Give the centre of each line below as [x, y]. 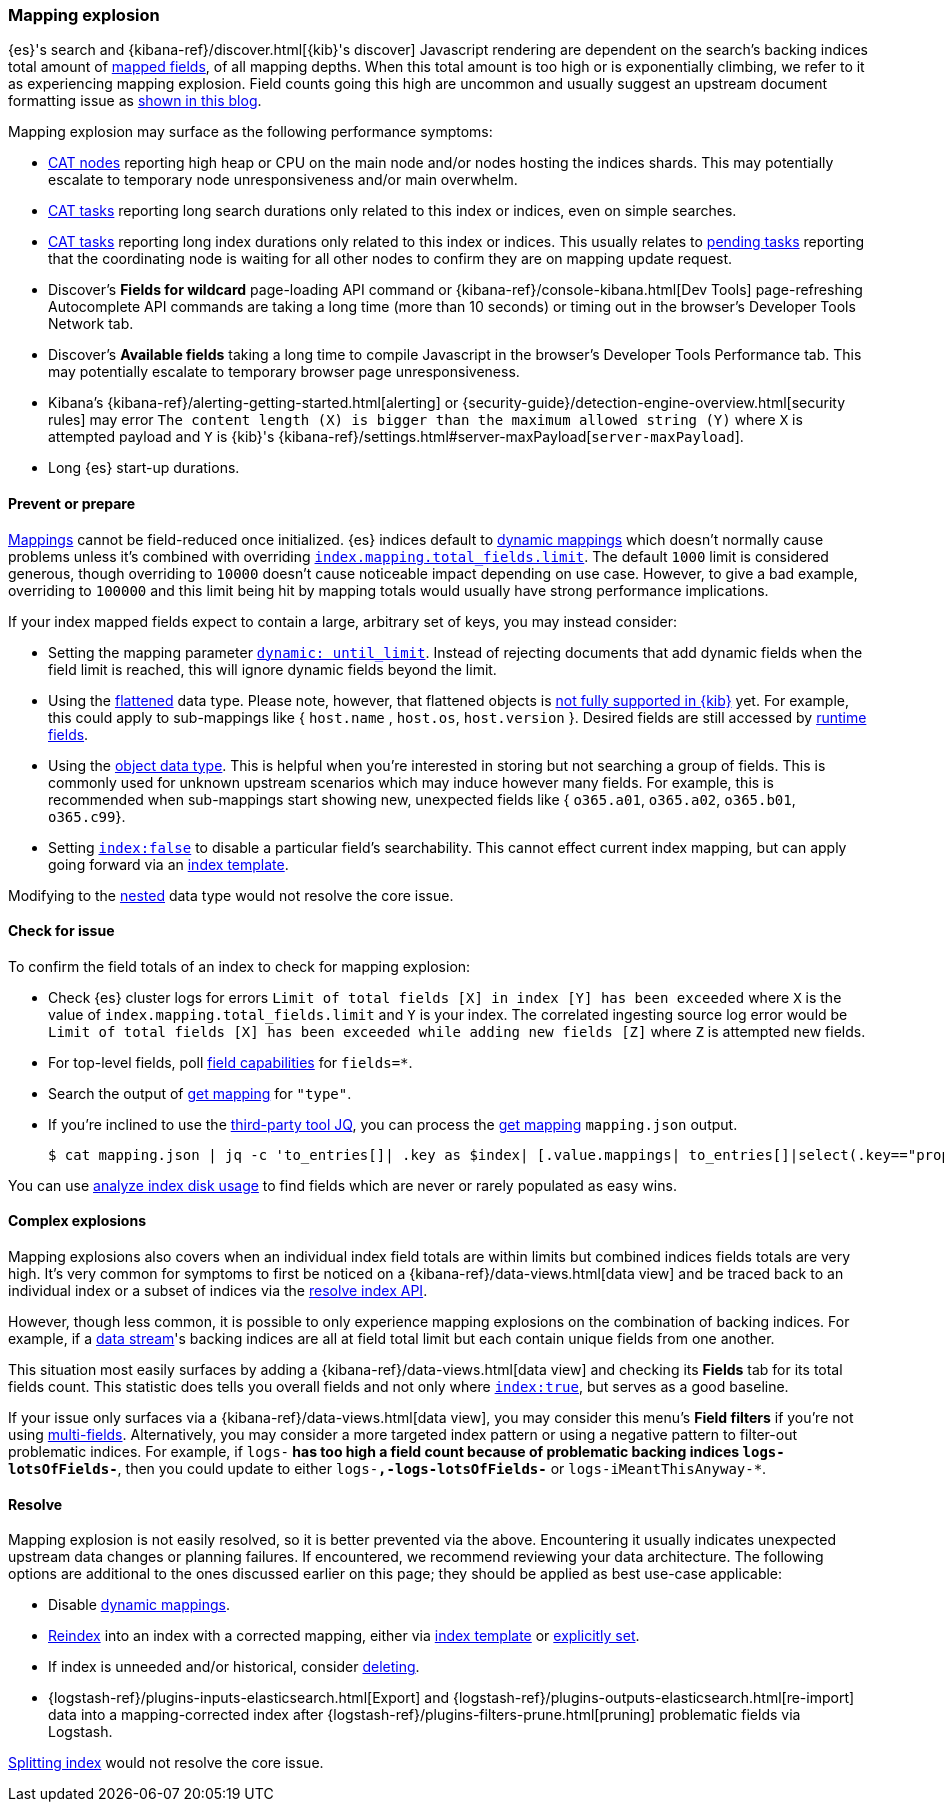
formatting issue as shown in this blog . [135, 101]
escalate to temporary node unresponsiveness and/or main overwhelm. [283, 180]
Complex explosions [77, 1221]
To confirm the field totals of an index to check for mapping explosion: [239, 966]
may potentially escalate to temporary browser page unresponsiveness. [284, 372]
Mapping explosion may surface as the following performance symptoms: [250, 132]
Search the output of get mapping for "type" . [200, 1093]
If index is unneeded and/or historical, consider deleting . [234, 1667]
